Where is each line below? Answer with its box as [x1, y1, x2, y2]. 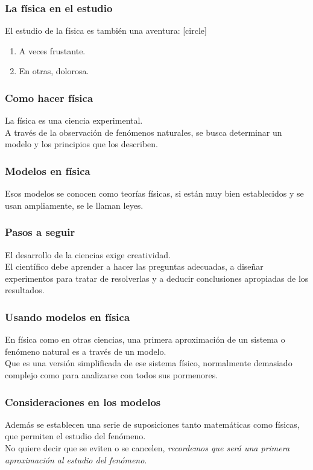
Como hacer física [5, 90, 93, 105]
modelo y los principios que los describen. [5, 138, 158, 150]
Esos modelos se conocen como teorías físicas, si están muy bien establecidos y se [5, 187, 304, 200]
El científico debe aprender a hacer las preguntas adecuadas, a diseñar [5, 260, 264, 273]
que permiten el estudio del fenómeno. [5, 430, 146, 442]
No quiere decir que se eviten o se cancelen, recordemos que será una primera [5, 442, 290, 454]
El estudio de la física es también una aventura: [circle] [5, 24, 207, 37]
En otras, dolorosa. [19, 65, 89, 77]
